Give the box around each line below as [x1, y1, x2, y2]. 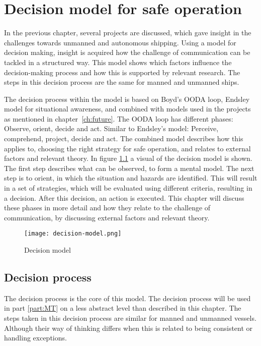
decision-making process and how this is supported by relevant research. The [4, 67, 240, 77]
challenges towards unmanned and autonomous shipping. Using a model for [4, 37, 236, 47]
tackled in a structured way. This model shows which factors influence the [4, 56, 232, 67]
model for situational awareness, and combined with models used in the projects [4, 103, 251, 114]
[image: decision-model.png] [24, 230, 122, 238]
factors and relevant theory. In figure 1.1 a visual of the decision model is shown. [4, 153, 252, 163]
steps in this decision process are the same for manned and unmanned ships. [4, 77, 239, 87]
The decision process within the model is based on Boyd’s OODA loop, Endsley [4, 93, 250, 104]
